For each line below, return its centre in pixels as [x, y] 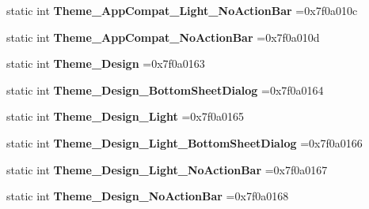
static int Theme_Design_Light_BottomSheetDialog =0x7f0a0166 [184, 142]
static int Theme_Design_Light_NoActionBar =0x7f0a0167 [167, 169]
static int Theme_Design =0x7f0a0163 [106, 63]
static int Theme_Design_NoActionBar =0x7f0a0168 [148, 196]
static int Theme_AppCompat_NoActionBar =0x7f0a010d [163, 37]
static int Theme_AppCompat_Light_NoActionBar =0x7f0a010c [182, 10]
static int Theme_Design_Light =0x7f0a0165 [125, 116]
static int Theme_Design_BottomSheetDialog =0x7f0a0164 [165, 90]
